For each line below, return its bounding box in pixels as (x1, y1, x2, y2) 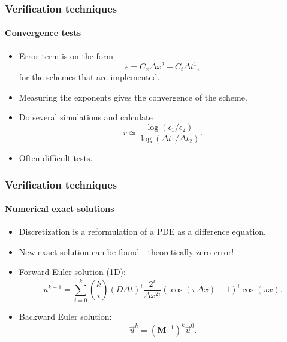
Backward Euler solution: (19, 310, 112, 323)
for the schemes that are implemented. (19, 71, 160, 83)
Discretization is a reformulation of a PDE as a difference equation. (19, 225, 267, 238)
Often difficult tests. (19, 152, 93, 164)
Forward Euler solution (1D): (19, 265, 126, 278)
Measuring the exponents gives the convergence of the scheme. (19, 90, 247, 103)
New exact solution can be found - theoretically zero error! (19, 245, 234, 258)
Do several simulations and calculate (19, 111, 153, 123)
